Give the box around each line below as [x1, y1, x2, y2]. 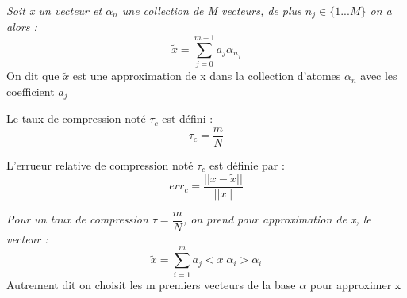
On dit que [6, 67, 60, 84]
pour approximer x [309, 276, 401, 292]
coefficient [6, 82, 55, 99]
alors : [6, 18, 37, 35]
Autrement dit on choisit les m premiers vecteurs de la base [6, 276, 296, 292]
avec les [360, 67, 397, 84]
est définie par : [209, 156, 285, 173]
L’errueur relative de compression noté [6, 156, 194, 173]
